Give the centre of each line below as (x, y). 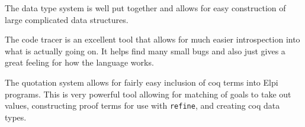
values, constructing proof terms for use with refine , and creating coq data (142, 105)
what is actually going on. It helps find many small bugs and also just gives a (145, 51)
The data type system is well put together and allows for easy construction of (145, 8)
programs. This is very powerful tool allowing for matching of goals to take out (148, 94)
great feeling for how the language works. (79, 62)
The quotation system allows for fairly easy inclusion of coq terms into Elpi (142, 82)
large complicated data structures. (67, 19)
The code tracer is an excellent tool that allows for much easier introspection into (152, 39)
